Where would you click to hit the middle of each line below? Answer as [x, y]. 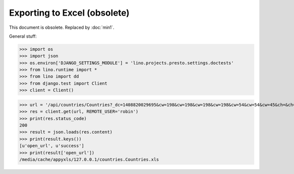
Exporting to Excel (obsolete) [69, 13]
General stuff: [23, 36]
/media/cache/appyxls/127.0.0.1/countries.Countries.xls [89, 159]
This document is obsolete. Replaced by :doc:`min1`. [62, 27]
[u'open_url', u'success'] [52, 146]
